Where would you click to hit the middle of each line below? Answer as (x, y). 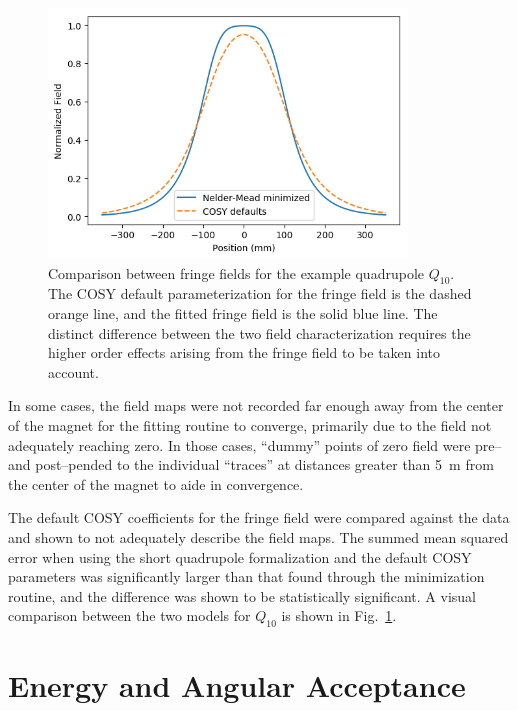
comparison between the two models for (129, 615)
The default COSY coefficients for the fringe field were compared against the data (259, 517)
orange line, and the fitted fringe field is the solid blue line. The (243, 313)
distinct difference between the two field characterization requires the (259, 332)
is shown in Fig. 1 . (339, 615)
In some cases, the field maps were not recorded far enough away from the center (256, 405)
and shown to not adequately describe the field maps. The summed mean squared (258, 537)
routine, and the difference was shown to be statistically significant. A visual (242, 595)
